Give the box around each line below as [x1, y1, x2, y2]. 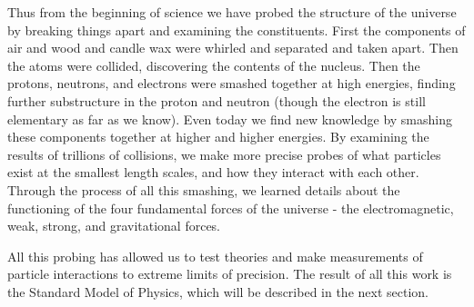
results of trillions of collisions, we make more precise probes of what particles [7, 144, 441, 163]
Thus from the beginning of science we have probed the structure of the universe [7, 3, 457, 21]
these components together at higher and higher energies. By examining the [7, 127, 429, 146]
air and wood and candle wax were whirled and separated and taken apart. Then [7, 38, 459, 57]
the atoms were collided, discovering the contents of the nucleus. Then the [7, 55, 420, 74]
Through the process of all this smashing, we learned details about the [7, 180, 400, 199]
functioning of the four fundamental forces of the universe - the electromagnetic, [7, 198, 454, 217]
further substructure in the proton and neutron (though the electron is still [7, 91, 426, 110]
